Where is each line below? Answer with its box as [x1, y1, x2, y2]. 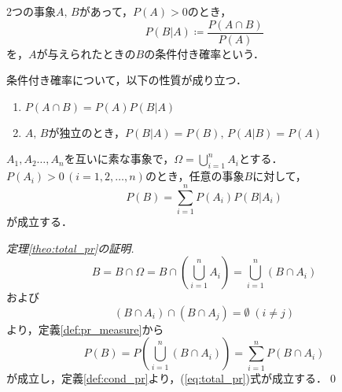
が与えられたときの [36, 45, 136, 61]
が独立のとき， [48, 124, 126, 140]
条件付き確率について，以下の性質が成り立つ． [6, 72, 247, 88]
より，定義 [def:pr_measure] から [6, 320, 164, 337]
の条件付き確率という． [144, 45, 265, 61]
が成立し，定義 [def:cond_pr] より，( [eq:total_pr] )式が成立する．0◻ [6, 370, 339, 386]
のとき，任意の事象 [145, 168, 245, 184]
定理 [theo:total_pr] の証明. [6, 239, 134, 256]
